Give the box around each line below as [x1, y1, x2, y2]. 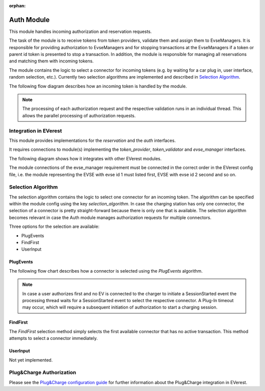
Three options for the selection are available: [9, 223, 100, 229]
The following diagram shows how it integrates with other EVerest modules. [9, 155, 162, 162]
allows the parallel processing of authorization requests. [22, 112, 136, 118]
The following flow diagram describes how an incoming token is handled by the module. [9, 83, 187, 89]
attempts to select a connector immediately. [9, 335, 98, 341]
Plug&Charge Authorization [9, 369, 76, 376]
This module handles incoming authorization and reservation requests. [9, 28, 152, 34]
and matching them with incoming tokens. [9, 58, 94, 64]
